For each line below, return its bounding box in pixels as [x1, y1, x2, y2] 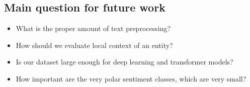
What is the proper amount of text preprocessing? [16, 23, 171, 33]
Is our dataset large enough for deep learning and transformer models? [16, 56, 233, 67]
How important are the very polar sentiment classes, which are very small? [16, 73, 246, 83]
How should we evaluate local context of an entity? [16, 39, 173, 50]
